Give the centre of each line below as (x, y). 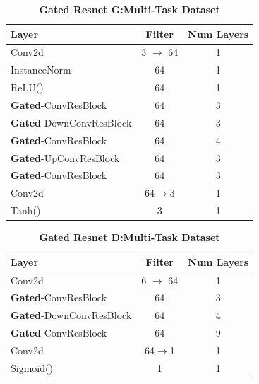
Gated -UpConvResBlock (65, 157)
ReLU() (27, 87)
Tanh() (26, 210)
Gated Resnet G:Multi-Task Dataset (129, 9)
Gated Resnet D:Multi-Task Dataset (129, 237)
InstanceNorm (41, 70)
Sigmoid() (32, 367)
